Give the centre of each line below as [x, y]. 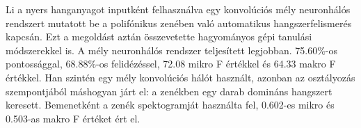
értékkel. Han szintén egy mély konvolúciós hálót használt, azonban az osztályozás [180, 77]
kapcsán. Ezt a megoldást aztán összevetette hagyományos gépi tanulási [159, 37]
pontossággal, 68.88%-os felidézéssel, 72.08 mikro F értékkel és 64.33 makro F [171, 64]
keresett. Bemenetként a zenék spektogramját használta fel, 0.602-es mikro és [170, 105]
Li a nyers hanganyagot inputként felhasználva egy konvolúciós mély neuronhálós [178, 9]
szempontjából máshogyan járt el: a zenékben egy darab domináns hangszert [169, 91]
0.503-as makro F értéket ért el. [73, 118]
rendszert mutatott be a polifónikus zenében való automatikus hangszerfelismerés [179, 23]
